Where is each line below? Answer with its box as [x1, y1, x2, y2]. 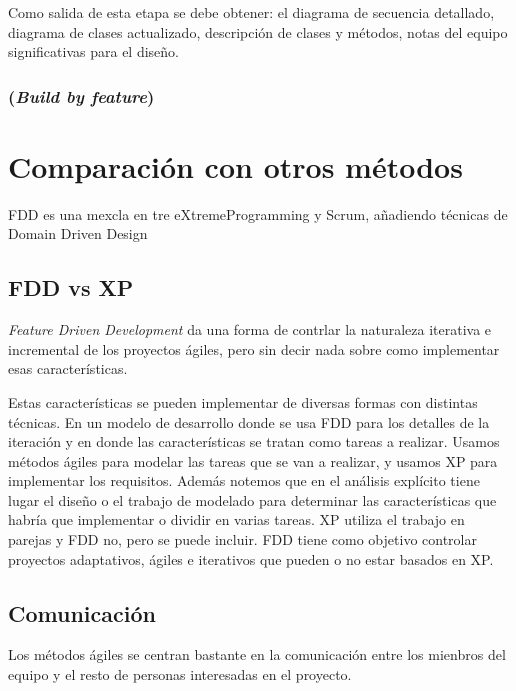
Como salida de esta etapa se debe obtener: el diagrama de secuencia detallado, [8, 2, 495, 22]
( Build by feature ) [8, 83, 155, 108]
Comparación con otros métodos [8, 145, 463, 186]
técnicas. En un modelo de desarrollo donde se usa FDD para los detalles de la [8, 411, 490, 432]
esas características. [8, 358, 128, 379]
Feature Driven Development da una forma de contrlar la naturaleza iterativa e [8, 319, 492, 340]
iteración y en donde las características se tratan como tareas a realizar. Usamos [8, 431, 500, 452]
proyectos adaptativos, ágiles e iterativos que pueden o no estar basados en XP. [8, 548, 494, 569]
